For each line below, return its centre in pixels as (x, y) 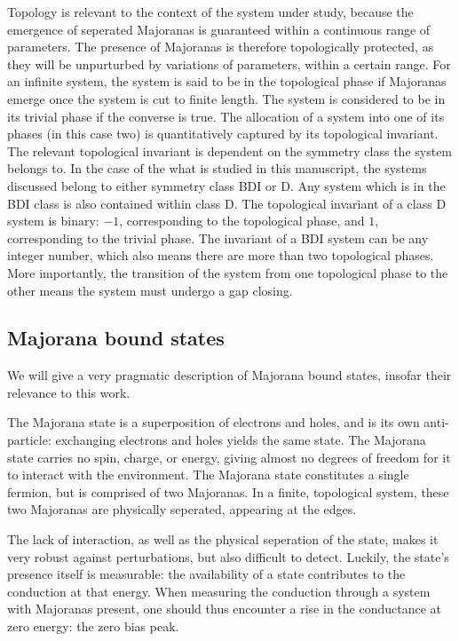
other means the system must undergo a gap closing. (150, 290)
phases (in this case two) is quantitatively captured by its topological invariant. (223, 134)
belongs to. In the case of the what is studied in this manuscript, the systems (217, 168)
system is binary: (53, 221)
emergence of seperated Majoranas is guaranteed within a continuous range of (219, 29)
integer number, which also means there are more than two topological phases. (221, 255)
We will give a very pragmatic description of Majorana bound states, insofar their (229, 375)
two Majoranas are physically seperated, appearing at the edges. (182, 509)
